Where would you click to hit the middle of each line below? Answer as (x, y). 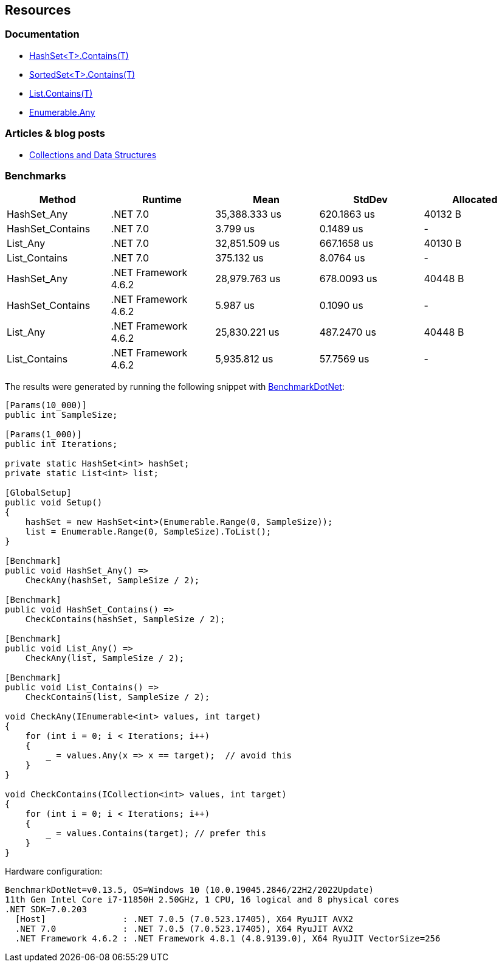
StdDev (370, 200)
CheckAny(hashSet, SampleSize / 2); (112, 581)
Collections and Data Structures (93, 154)
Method (57, 200)
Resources (38, 10)
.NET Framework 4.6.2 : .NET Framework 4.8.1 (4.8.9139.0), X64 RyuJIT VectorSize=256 (228, 939)
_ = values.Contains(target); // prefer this (156, 834)
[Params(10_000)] (46, 405)
